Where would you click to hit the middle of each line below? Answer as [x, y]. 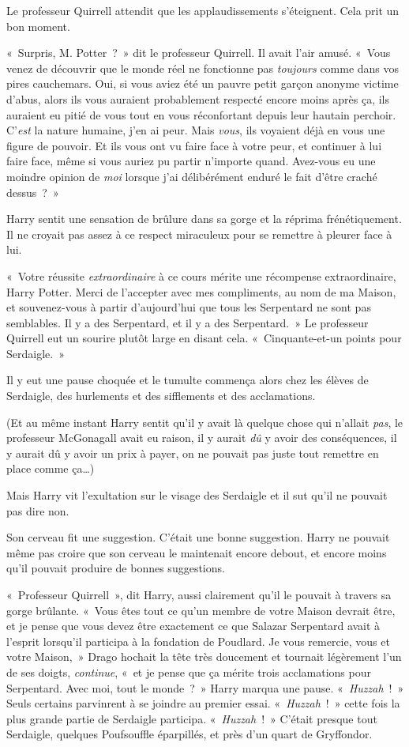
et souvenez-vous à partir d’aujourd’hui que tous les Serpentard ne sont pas [189, 307]
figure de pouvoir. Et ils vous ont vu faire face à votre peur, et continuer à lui [194, 145]
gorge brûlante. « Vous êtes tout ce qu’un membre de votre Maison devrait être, [201, 610]
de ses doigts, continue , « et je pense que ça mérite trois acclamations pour [189, 672]
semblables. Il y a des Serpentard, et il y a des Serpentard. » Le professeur [188, 322]
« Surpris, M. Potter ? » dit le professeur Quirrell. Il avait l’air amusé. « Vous [199, 53]
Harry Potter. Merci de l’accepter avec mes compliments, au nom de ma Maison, [201, 291]
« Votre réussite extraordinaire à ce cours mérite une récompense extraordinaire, [201, 275]
